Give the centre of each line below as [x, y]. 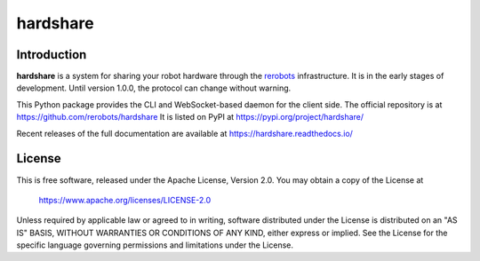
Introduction [52, 55]
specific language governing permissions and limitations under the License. [155, 245]
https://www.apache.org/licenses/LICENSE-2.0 [125, 200]
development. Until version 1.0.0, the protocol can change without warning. [154, 88]
